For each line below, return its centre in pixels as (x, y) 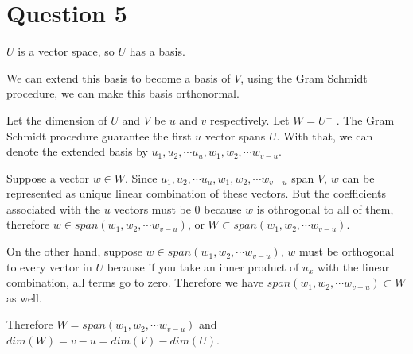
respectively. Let (250, 119)
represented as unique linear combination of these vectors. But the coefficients (197, 193)
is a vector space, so (66, 51)
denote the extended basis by (77, 151)
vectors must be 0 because (178, 208)
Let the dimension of (57, 119)
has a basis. (157, 51)
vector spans (235, 135)
